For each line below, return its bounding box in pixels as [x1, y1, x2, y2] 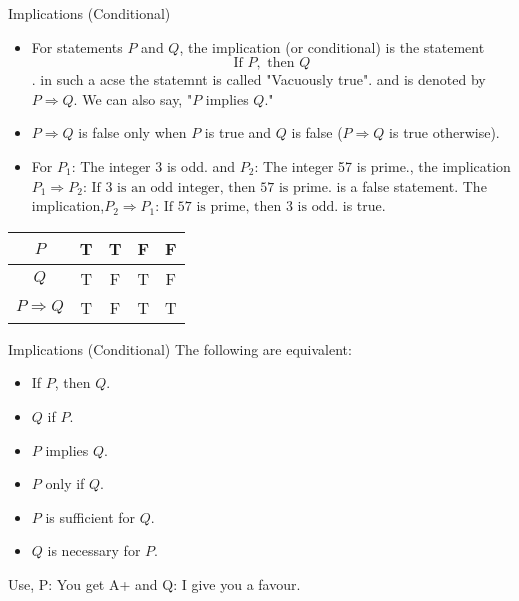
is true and [204, 122, 272, 143]
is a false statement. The [336, 175, 487, 196]
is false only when [78, 122, 187, 143]
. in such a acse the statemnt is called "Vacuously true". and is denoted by [31, 69, 486, 90]
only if [45, 473, 85, 494]
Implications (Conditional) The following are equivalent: [8, 338, 352, 359]
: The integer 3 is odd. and [71, 155, 236, 176]
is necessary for [47, 540, 141, 561]
